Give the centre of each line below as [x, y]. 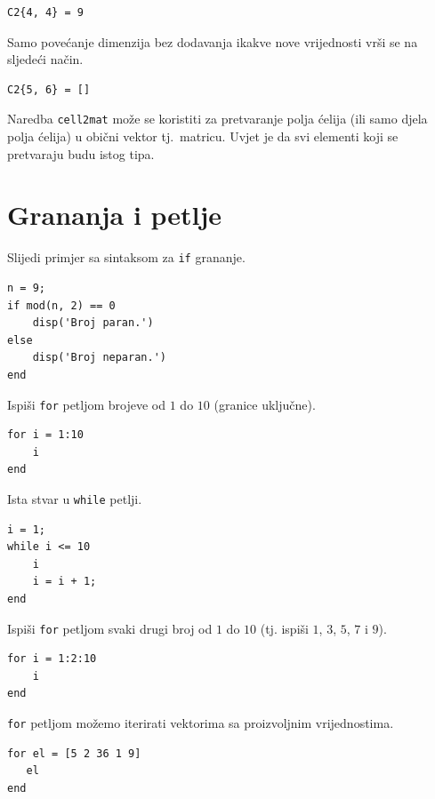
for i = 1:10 [45, 435]
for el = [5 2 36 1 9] [74, 753]
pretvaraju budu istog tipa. [81, 153]
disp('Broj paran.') [93, 323]
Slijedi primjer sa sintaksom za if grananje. [126, 257]
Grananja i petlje [115, 215]
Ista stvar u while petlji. [75, 499]
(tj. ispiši [284, 628]
